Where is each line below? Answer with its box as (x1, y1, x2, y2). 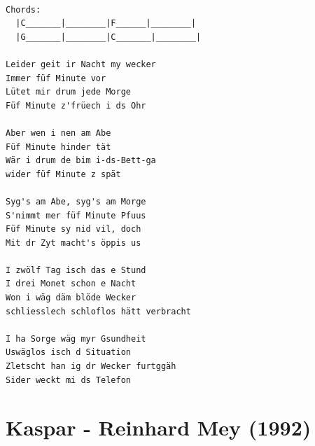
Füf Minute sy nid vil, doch (6, 224, 141, 235)
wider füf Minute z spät (6, 169, 121, 179)
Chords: (6, 4, 41, 15)
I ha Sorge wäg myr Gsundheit (6, 333, 146, 344)
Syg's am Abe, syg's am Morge (6, 196, 146, 207)
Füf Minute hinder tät (6, 141, 111, 152)
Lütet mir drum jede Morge (6, 87, 131, 97)
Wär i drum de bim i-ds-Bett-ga (6, 155, 156, 166)
